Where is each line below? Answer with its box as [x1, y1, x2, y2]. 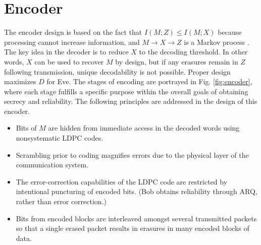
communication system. [16, 159, 89, 170]
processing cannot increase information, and [4, 36, 140, 47]
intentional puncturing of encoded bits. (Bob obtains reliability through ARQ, [16, 186, 257, 197]
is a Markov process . [184, 36, 249, 47]
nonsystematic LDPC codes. [16, 133, 103, 143]
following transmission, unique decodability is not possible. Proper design [4, 66, 231, 77]
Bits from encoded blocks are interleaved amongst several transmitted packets [16, 213, 257, 223]
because [218, 27, 242, 37]
